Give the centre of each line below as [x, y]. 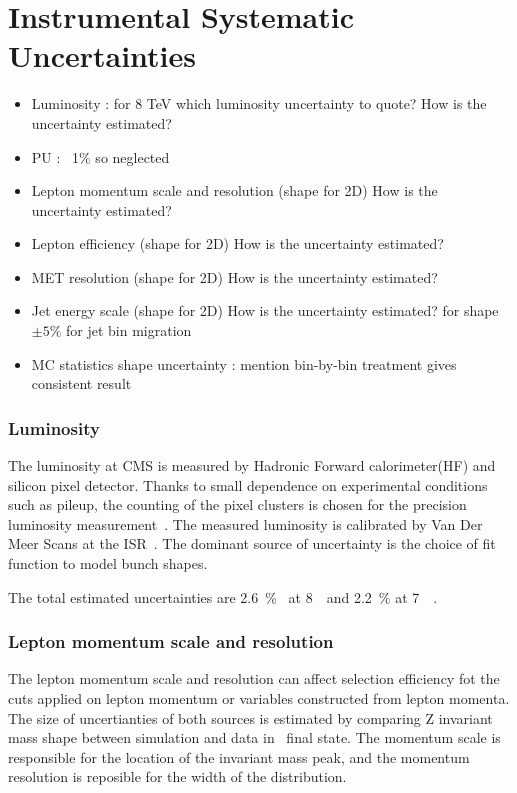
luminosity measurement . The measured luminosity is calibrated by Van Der [245, 523]
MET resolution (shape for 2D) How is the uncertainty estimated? [234, 276]
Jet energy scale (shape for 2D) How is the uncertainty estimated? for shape [265, 310]
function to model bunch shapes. [108, 563]
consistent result [81, 383]
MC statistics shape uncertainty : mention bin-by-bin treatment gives [244, 363]
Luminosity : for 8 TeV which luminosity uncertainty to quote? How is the [259, 103]
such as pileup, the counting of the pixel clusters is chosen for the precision [237, 504]
